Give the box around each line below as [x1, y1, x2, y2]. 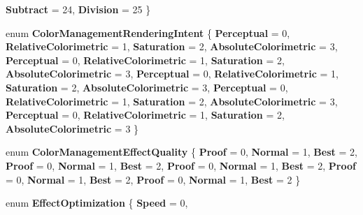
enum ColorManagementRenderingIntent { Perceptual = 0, [6, 25, 290, 40]
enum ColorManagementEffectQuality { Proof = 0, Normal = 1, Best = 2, [6, 144, 357, 159]
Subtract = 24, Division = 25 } [6, 2, 151, 16]
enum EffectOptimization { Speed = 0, [6, 195, 188, 210]
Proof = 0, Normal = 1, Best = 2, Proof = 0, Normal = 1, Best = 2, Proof [6, 158, 356, 172]
